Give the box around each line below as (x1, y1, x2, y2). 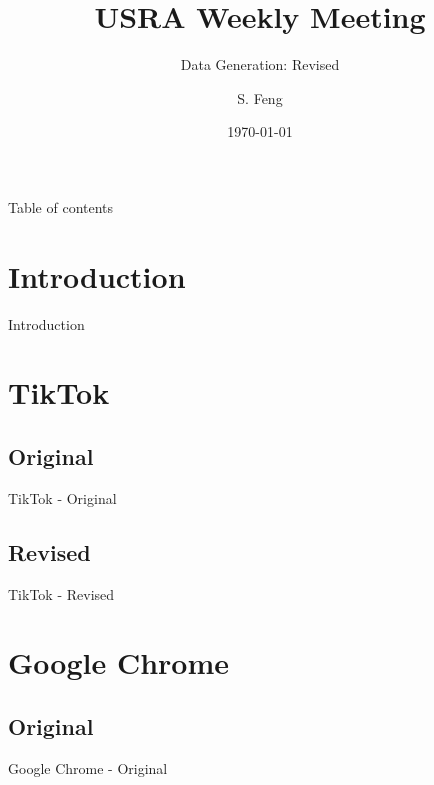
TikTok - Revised (8, 583, 115, 604)
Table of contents (8, 196, 114, 217)
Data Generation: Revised (180, 54, 340, 75)
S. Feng (237, 87, 283, 108)
